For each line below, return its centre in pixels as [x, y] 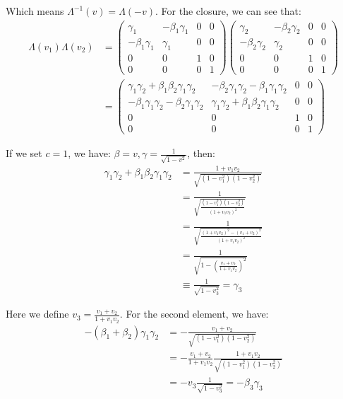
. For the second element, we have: [194, 314]
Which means [35, 11]
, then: [201, 153]
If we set [24, 153]
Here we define [37, 314]
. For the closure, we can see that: [228, 11]
